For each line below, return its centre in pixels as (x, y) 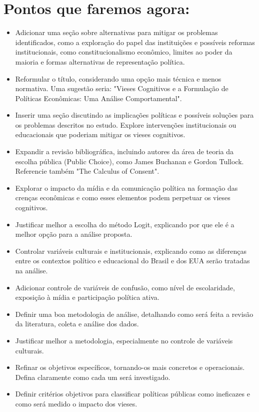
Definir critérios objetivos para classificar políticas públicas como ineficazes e (132, 394)
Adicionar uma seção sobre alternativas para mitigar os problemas (116, 32)
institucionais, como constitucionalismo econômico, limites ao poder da (124, 52)
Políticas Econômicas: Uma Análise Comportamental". (98, 98)
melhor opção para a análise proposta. (74, 234)
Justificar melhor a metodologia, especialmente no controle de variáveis (124, 340)
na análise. (31, 270)
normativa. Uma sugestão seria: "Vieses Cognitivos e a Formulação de (122, 88)
